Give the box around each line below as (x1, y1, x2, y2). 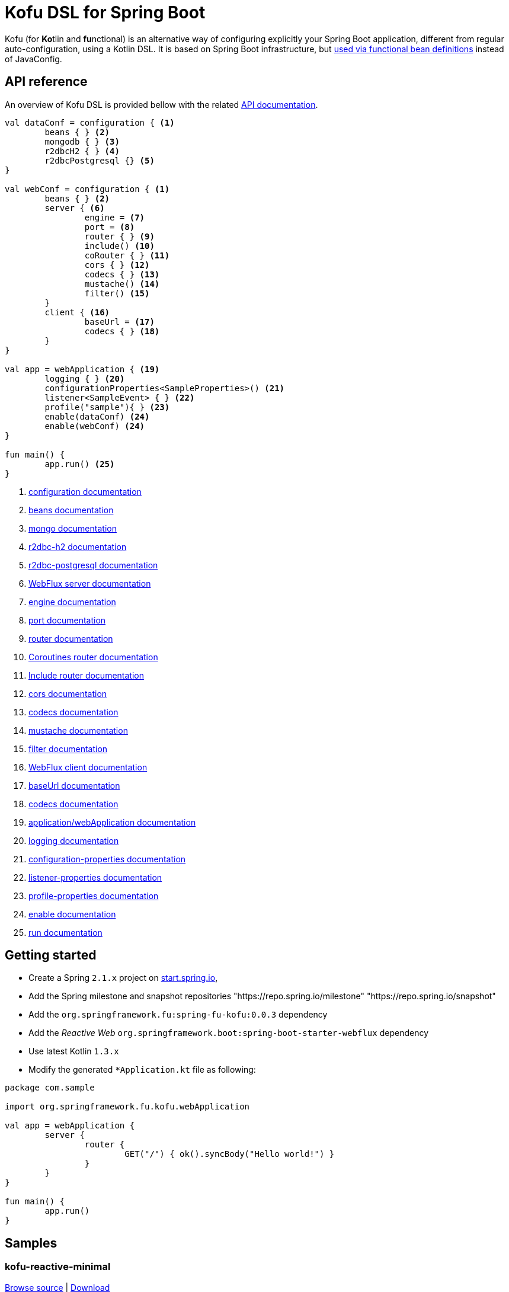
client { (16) (44, 307, 110, 317)
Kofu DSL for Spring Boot (5, 2, 206, 23)
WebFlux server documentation (28, 578, 151, 589)
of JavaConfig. (5, 53, 62, 64)
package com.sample (5, 1083, 95, 1093)
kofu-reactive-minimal (5, 1261, 111, 1273)
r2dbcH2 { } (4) (44, 146, 120, 156)
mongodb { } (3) (44, 136, 120, 146)
